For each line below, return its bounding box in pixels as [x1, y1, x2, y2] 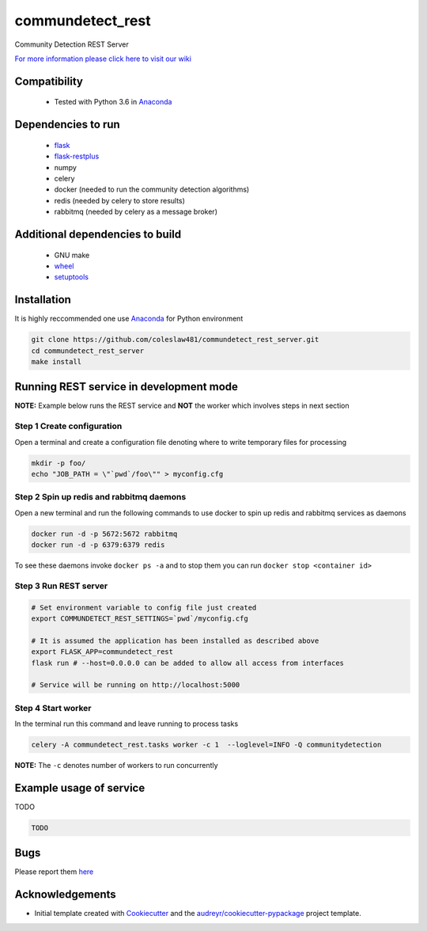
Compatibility [14, 74, 83, 88]
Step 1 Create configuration [14, 420, 123, 431]
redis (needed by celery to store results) [54, 196, 186, 205]
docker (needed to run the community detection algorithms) [54, 184, 250, 194]
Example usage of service [14, 781, 145, 795]
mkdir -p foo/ [31, 458, 86, 467]
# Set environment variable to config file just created [31, 602, 257, 612]
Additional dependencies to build [14, 227, 182, 241]
